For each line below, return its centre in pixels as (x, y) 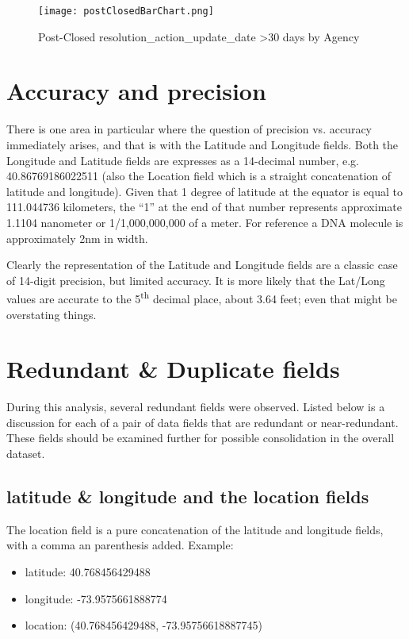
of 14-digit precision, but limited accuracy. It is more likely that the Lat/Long (196, 280)
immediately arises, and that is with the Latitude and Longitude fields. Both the (203, 144)
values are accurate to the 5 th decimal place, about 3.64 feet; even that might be (202, 297)
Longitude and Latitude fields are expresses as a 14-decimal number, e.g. (183, 160)
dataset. (26, 454)
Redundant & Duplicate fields (173, 369)
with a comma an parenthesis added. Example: (120, 545)
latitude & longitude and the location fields (188, 497)
